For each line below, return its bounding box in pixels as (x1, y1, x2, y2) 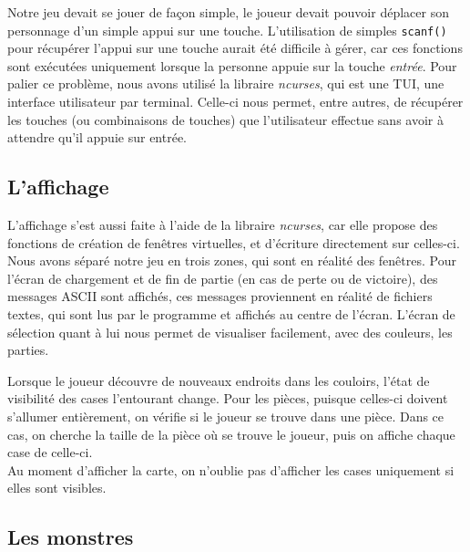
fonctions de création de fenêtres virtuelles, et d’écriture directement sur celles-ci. (7, 233, 460, 252)
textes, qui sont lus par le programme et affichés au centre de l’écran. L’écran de (7, 304, 455, 323)
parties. (7, 340, 49, 359)
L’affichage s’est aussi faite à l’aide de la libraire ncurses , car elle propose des (7, 215, 438, 234)
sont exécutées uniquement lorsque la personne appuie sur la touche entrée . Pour (7, 56, 457, 75)
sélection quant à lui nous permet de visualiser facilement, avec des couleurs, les (7, 322, 453, 341)
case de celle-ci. (7, 443, 93, 462)
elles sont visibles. (7, 478, 107, 497)
